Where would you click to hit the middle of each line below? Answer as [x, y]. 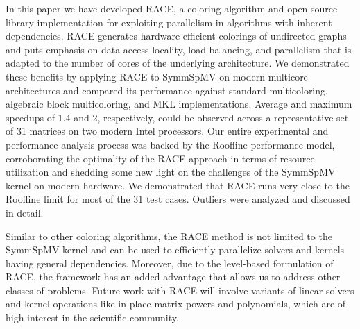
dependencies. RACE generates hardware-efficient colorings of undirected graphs [176, 36]
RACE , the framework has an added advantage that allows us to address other [173, 277]
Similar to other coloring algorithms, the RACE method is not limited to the [169, 236]
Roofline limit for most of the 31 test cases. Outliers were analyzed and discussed [178, 199]
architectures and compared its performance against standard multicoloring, [167, 90]
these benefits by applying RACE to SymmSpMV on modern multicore [157, 76]
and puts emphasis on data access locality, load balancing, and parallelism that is [179, 49]
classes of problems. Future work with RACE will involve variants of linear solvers [180, 290]
